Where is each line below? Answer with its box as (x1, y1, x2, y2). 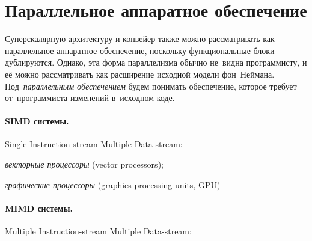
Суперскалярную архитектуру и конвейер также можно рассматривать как (5, 32, 275, 45)
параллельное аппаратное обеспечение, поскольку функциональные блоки (5, 44, 275, 56)
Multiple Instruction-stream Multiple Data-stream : (5, 225, 192, 237)
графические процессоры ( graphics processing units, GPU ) (5, 178, 221, 191)
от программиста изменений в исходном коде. (5, 91, 175, 104)
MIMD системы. (5, 201, 73, 214)
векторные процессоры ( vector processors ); (5, 158, 164, 171)
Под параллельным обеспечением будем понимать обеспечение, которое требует (5, 79, 297, 92)
